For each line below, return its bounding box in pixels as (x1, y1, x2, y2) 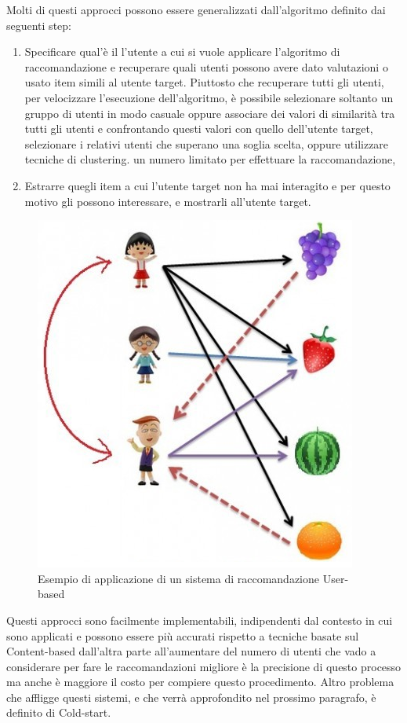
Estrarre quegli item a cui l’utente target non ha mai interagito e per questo (24, 177, 391, 193)
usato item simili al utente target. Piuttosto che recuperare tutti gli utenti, (24, 74, 384, 90)
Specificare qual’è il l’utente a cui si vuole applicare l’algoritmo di (24, 43, 340, 60)
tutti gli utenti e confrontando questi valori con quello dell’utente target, (24, 120, 373, 137)
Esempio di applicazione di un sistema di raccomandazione (38, 570, 320, 586)
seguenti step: (6, 17, 71, 33)
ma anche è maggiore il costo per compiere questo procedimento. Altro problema (6, 673, 394, 690)
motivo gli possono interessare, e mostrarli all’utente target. (24, 193, 311, 209)
